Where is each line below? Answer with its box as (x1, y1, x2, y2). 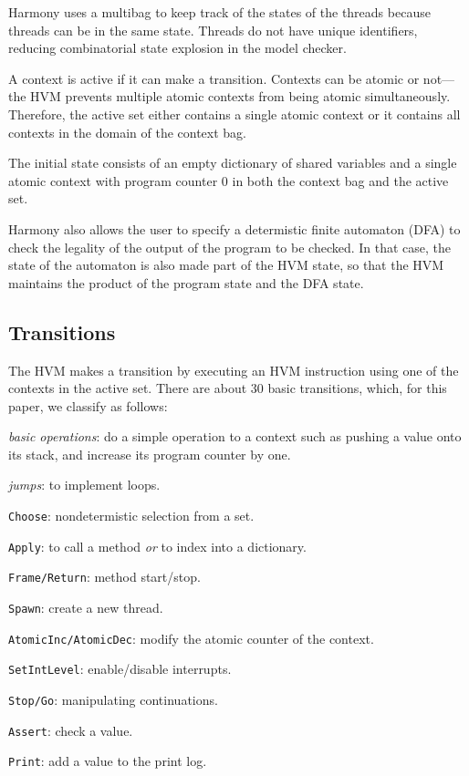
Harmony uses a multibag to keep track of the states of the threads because (8, 3, 431, 21)
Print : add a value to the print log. (8, 751, 207, 771)
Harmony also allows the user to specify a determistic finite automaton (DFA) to (8, 219, 461, 238)
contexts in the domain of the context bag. (8, 122, 247, 141)
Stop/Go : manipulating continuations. (8, 690, 218, 709)
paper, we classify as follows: (8, 396, 168, 415)
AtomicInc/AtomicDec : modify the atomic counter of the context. (8, 628, 374, 647)
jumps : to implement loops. (8, 475, 161, 494)
